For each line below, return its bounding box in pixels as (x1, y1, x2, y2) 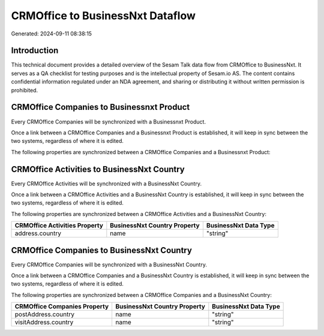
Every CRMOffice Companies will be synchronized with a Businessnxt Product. (11, 118, 206, 125)
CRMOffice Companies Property (14, 302, 109, 311)
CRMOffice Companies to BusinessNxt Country (11, 245, 192, 255)
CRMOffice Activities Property (14, 221, 103, 230)
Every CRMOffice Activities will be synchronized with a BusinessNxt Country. (11, 180, 202, 187)
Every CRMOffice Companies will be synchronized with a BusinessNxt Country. (11, 261, 207, 268)
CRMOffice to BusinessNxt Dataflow (11, 9, 196, 22)
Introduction (11, 46, 59, 56)
